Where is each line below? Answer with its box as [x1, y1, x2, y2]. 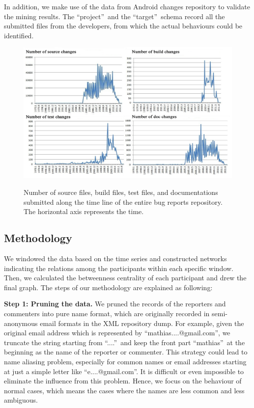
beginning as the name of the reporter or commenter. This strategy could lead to [4, 347, 248, 357]
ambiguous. [4, 395, 38, 405]
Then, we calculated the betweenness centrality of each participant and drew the [4, 272, 247, 283]
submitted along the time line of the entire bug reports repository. [24, 196, 223, 207]
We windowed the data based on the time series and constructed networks [4, 253, 227, 264]
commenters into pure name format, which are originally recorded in [4, 308, 210, 318]
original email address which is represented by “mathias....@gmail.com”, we [4, 327, 230, 338]
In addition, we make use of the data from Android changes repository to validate [4, 1, 250, 11]
